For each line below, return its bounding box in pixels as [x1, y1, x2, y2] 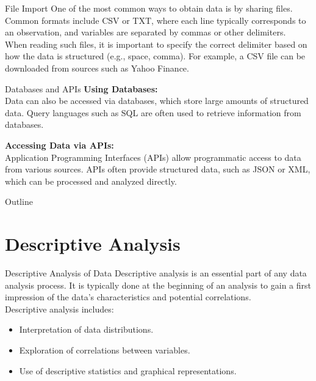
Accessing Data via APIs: [5, 138, 114, 151]
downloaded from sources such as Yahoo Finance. [5, 61, 189, 74]
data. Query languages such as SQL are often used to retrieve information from [5, 106, 301, 119]
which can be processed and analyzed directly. [5, 174, 177, 187]
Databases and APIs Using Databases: [5, 82, 158, 95]
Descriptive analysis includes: [5, 302, 114, 315]
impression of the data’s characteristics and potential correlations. [5, 290, 251, 303]
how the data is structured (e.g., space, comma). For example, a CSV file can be [5, 50, 306, 62]
